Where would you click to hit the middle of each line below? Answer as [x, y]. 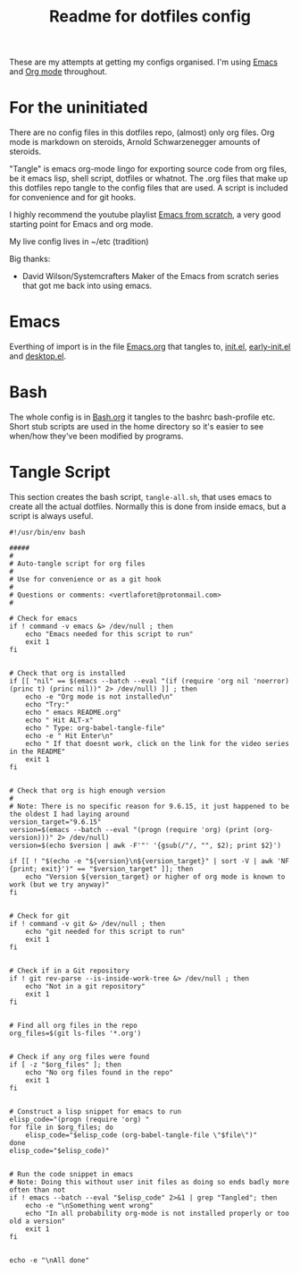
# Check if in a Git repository [69, 971]
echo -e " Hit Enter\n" [70, 735]
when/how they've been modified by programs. [97, 436]
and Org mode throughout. [58, 72]
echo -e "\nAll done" [50, 1260]
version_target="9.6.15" [55, 822]
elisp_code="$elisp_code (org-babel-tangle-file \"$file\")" [141, 1135]
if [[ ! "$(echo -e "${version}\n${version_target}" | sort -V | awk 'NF [150, 861]
